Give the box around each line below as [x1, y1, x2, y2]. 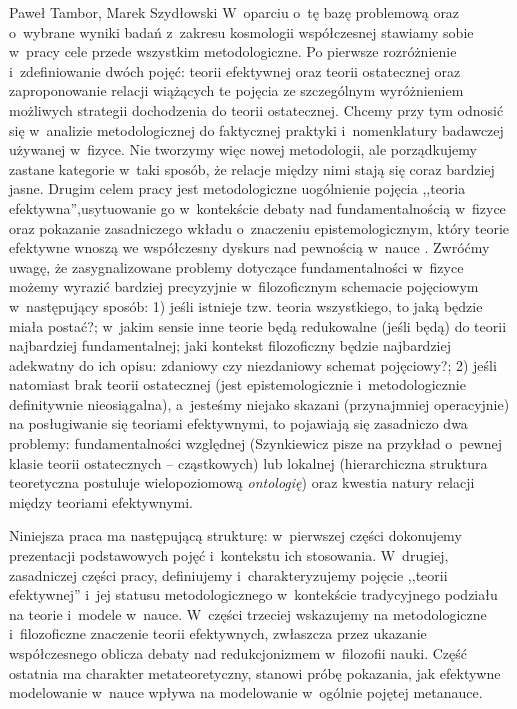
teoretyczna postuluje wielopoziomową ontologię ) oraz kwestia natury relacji [9, 472, 475, 493]
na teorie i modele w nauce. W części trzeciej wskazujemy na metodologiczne [9, 603, 487, 624]
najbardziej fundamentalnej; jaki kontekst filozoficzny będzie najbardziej [9, 335, 452, 356]
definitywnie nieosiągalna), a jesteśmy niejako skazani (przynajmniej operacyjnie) [9, 393, 510, 414]
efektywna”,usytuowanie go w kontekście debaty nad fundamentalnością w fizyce [9, 197, 506, 218]
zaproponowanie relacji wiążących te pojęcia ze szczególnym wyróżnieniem [9, 80, 464, 101]
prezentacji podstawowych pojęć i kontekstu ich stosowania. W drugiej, [9, 545, 449, 566]
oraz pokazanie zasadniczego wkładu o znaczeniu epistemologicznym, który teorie [9, 217, 509, 238]
